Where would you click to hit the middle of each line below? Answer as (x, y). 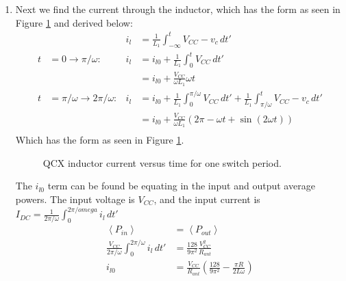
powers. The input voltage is (75, 199)
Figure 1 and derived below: (74, 22)
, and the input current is (207, 199)
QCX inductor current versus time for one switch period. (162, 162)
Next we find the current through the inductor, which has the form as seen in (178, 9)
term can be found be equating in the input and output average (181, 186)
